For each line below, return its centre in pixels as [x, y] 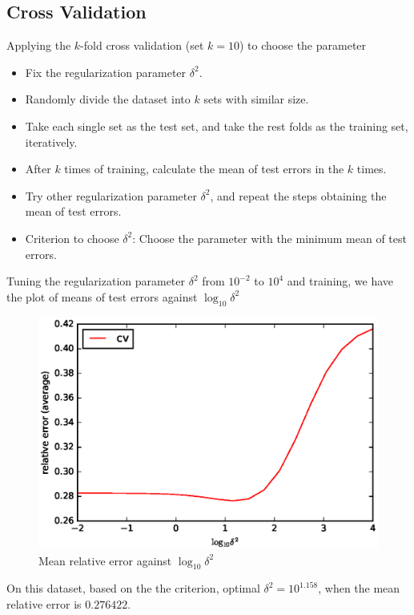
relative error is [44, 603]
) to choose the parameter [303, 45]
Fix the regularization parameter [106, 72]
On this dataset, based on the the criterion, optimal [133, 588]
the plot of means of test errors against [102, 296]
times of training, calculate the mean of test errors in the [204, 169]
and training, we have [340, 281]
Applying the [39, 45]
